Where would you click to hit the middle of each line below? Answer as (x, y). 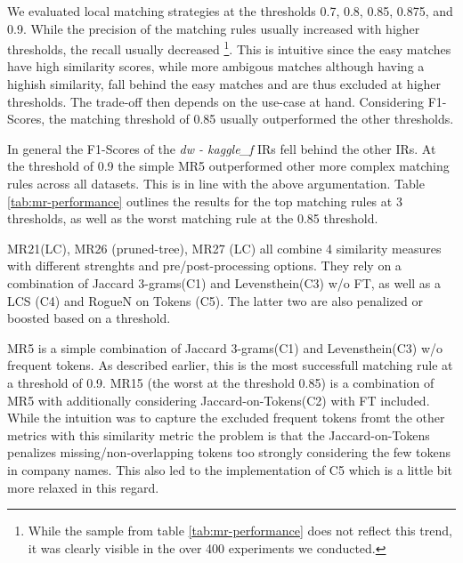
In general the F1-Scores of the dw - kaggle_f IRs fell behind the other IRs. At (222, 148)
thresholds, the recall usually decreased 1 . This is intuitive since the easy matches (229, 48)
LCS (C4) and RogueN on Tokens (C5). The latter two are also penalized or (215, 300)
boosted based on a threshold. (89, 318)
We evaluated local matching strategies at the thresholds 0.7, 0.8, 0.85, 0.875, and (230, 11)
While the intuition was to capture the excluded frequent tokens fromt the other (226, 418)
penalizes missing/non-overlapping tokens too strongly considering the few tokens (229, 452)
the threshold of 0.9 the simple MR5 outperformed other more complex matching (228, 166)
